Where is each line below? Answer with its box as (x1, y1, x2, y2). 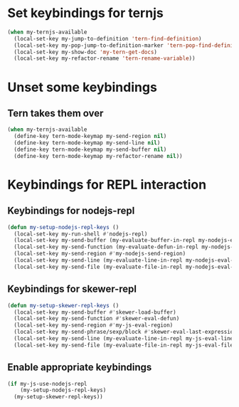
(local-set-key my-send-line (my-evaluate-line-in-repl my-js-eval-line (14, 335, 234, 342)
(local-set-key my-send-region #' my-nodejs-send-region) (14, 250, 186, 258)
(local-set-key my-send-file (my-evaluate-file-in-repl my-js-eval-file (14, 342, 234, 349)
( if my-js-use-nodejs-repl (7, 380, 87, 387)
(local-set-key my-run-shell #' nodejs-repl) (14, 230, 148, 238)
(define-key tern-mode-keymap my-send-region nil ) (14, 133, 167, 140)
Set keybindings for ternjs (7, 5, 164, 21)
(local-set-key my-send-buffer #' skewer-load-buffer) (14, 308, 176, 316)
